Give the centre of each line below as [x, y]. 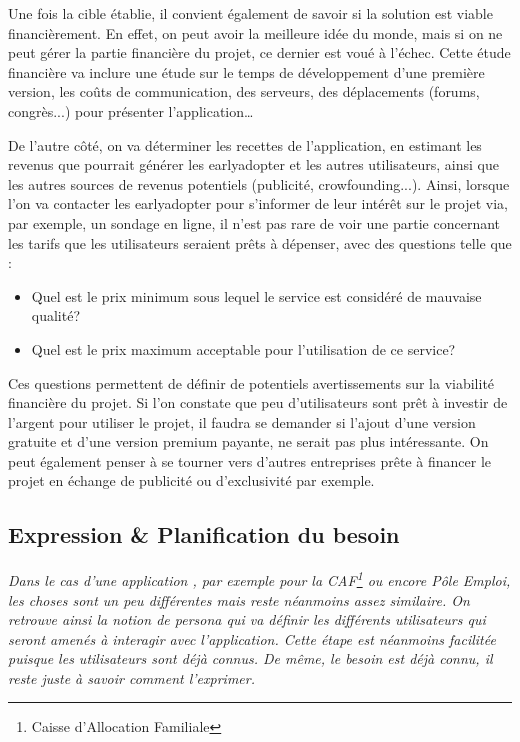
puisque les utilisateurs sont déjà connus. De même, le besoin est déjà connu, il [250, 658]
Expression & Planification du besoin [204, 534]
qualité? [56, 315]
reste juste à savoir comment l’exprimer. [131, 677]
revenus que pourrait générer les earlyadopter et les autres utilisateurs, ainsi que [253, 164]
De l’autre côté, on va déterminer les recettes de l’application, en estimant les [245, 144]
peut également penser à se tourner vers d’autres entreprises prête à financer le [249, 460]
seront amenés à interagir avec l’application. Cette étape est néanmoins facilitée [252, 638]
